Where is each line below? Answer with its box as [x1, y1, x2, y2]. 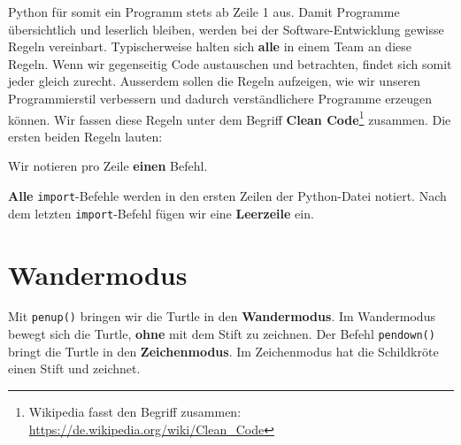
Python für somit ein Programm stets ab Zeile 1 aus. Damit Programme [8, 3, 400, 20]
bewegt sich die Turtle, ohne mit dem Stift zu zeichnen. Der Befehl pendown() [8, 325, 435, 343]
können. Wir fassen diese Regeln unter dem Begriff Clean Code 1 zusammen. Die [8, 107, 451, 128]
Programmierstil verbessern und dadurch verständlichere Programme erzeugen [8, 88, 433, 107]
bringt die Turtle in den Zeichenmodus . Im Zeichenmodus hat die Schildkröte [8, 341, 439, 360]
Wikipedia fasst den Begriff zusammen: [28, 402, 242, 420]
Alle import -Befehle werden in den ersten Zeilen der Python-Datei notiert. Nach [8, 187, 447, 204]
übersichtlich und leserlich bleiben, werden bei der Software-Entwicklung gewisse [8, 19, 444, 38]
